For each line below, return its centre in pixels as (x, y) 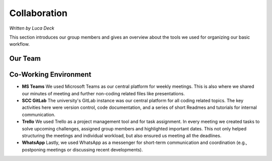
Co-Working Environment (50, 74)
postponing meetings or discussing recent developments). (82, 149)
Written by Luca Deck (32, 28)
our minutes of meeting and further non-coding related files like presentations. (103, 93)
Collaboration (38, 13)
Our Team (25, 58)
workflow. (19, 44)
